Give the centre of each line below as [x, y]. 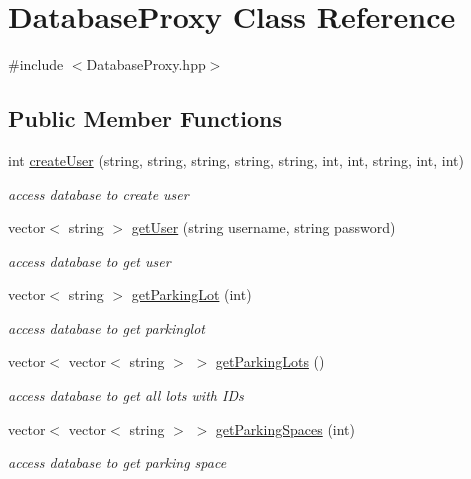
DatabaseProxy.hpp [146, 64]
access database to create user [98, 193]
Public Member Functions [145, 118]
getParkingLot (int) [191, 294]
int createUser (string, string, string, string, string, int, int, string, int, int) [236, 159]
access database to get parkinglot [106, 327]
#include [36, 64]
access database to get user [89, 260]
